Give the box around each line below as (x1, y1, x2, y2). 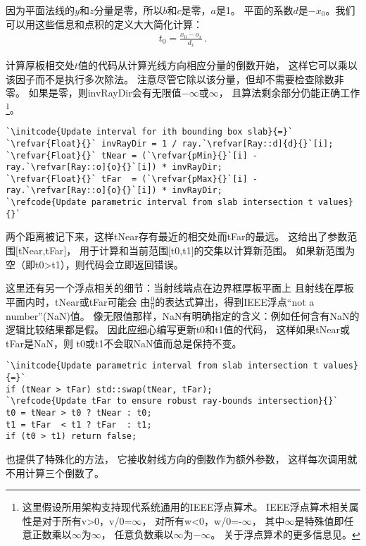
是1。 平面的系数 (215, 3, 294, 17)
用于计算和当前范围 (79, 243, 168, 258)
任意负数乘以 (114, 527, 174, 542)
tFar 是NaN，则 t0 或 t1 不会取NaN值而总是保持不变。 (6, 335, 242, 350)
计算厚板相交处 (6, 58, 75, 73)
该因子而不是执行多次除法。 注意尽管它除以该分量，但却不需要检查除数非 (6, 71, 344, 86)
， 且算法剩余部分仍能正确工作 (218, 85, 360, 100)
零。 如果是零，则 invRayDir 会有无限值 (6, 85, 182, 100)
